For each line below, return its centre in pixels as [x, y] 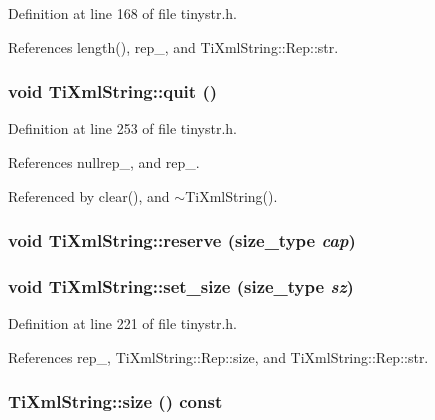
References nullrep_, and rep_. [104, 162]
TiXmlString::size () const [115, 401]
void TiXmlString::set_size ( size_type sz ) [181, 285]
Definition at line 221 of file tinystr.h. [123, 323]
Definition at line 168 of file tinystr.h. [123, 13]
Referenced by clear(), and [89, 195]
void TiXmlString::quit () [113, 91]
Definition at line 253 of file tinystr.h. [123, 128]
